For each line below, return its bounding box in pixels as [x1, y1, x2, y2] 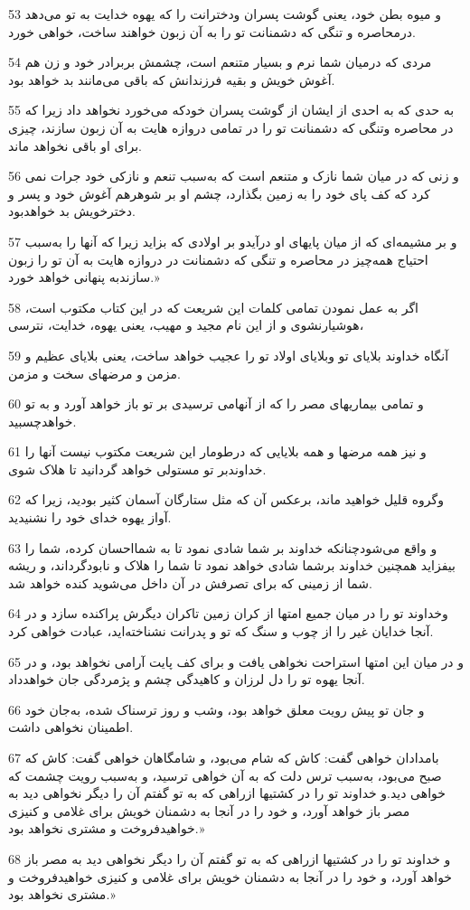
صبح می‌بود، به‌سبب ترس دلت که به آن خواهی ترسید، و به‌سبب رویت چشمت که [8, 765, 442, 784]
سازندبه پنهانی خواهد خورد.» [8, 267, 160, 286]
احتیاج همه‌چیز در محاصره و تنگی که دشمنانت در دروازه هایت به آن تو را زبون [8, 249, 428, 268]
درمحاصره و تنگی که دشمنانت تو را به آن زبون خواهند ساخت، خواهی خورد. [8, 22, 416, 41]
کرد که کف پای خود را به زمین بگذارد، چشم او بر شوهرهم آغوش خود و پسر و [8, 183, 430, 202]
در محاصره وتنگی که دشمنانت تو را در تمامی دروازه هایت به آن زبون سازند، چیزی [8, 117, 454, 136]
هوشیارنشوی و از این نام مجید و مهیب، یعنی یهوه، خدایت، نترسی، [8, 315, 364, 334]
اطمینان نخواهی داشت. [8, 718, 134, 736]
